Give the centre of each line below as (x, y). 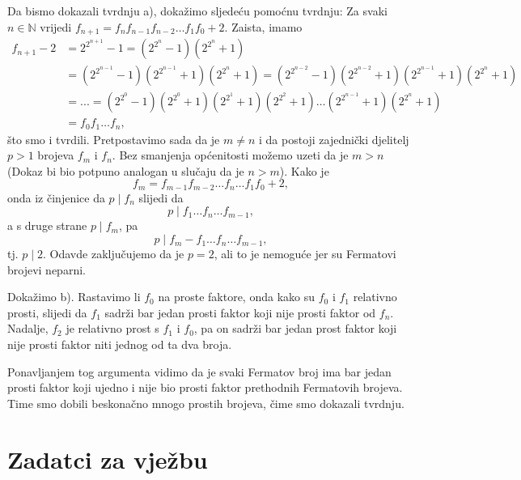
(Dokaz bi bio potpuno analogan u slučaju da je (126, 170)
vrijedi (56, 26)
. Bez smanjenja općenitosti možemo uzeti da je (230, 155)
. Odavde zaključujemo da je (114, 254)
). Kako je (304, 170)
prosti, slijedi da (47, 312)
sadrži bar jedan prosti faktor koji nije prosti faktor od (240, 312)
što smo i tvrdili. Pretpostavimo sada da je (114, 139)
